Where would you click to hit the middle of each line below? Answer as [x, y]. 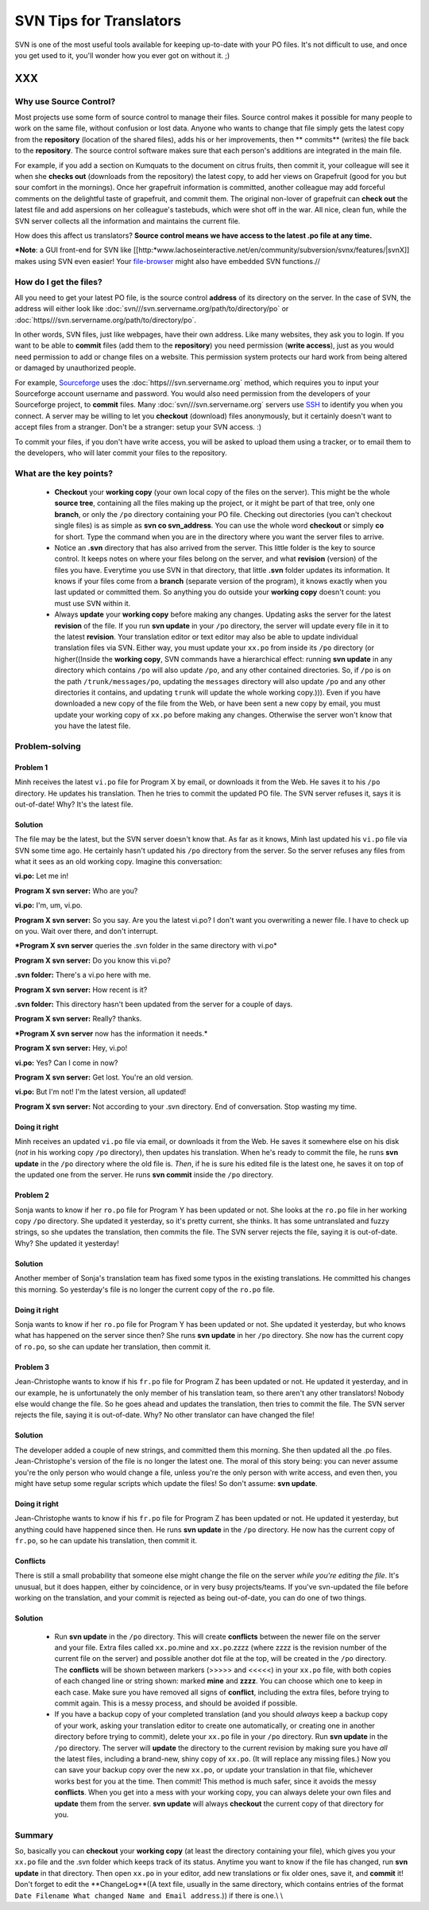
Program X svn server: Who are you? [76, 890]
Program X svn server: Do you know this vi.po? [93, 960]
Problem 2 [32, 1195]
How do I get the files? [58, 282]
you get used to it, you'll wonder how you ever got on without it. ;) [122, 55]
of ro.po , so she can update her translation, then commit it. [113, 1346]
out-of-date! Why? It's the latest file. [74, 804]
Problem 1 [31, 767]
